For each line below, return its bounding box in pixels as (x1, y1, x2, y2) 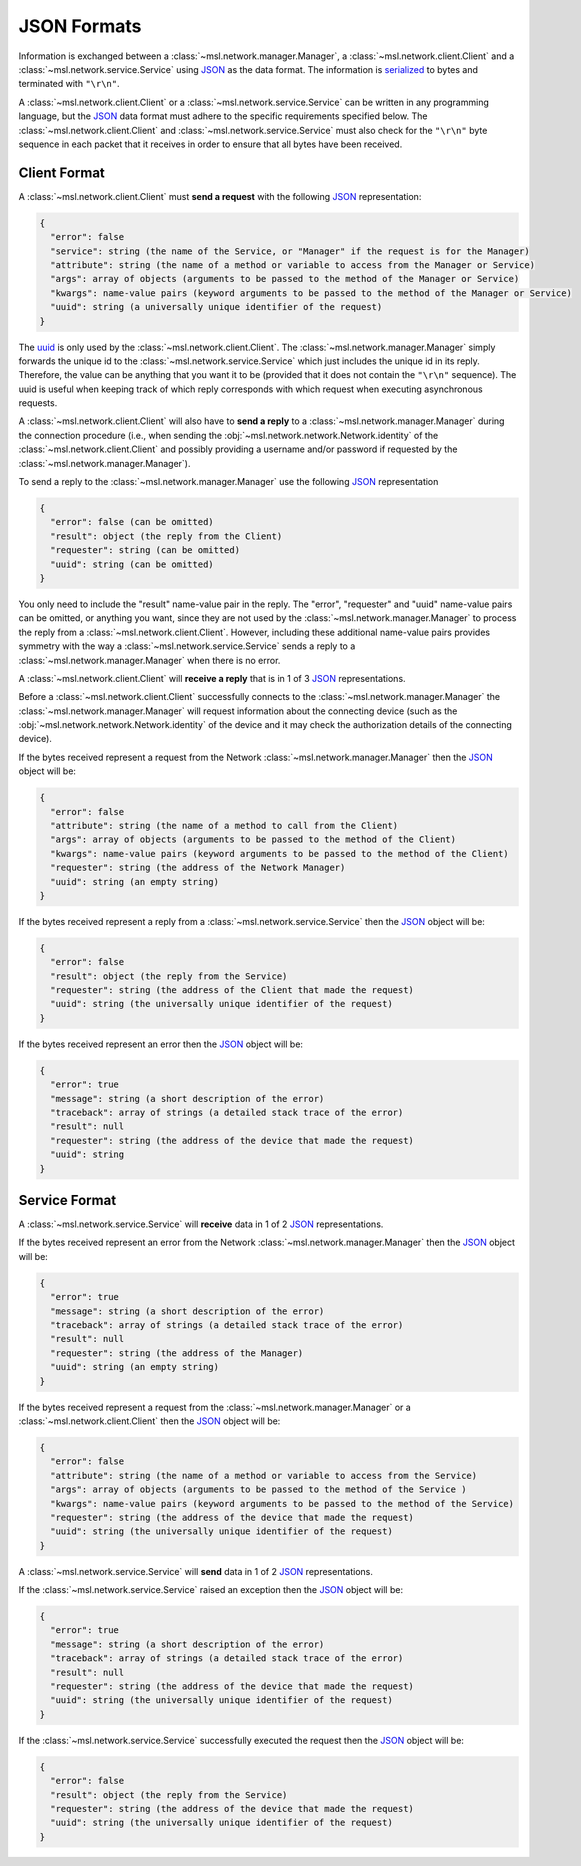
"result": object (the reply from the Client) (50, 530, 283, 542)
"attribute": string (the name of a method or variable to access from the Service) (50, 1470, 478, 1481)
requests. (18, 397, 58, 409)
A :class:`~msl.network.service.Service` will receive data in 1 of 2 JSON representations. (18, 1218, 384, 1230)
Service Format (18, 1191, 117, 1209)
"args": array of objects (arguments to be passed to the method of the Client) (50, 834, 457, 845)
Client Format (18, 164, 105, 181)
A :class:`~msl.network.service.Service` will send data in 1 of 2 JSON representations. (18, 1565, 374, 1577)
